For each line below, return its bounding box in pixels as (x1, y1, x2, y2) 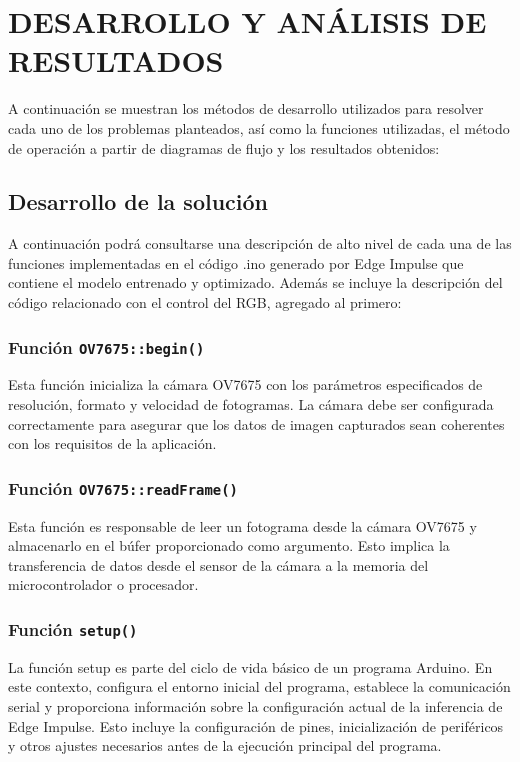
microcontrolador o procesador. (8, 574, 199, 595)
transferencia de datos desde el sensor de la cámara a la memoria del (8, 554, 429, 575)
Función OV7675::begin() (8, 334, 205, 359)
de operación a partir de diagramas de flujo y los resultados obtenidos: (8, 137, 440, 158)
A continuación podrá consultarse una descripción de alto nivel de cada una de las (8, 233, 512, 254)
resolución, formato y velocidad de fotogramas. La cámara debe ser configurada (8, 394, 494, 415)
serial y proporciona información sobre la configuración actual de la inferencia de (8, 695, 503, 716)
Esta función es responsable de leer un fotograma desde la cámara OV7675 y (8, 515, 477, 536)
